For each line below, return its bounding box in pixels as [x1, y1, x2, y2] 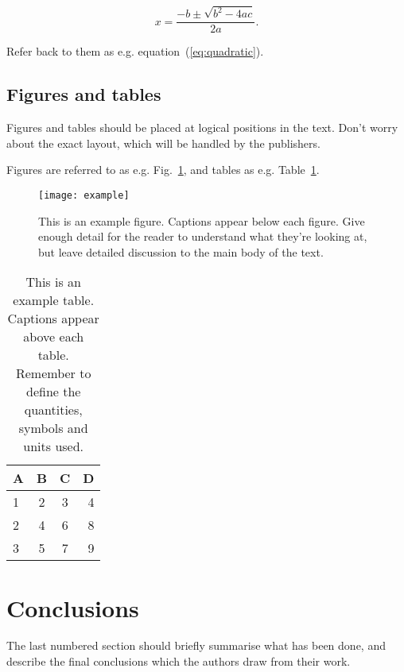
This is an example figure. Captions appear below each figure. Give [38, 212, 365, 229]
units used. [23, 437, 84, 456]
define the [25, 382, 81, 401]
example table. [13, 291, 95, 310]
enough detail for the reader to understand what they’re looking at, [38, 228, 367, 245]
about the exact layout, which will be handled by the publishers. [6, 134, 320, 151]
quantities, [24, 400, 83, 419]
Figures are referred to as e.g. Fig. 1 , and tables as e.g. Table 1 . [6, 161, 320, 178]
